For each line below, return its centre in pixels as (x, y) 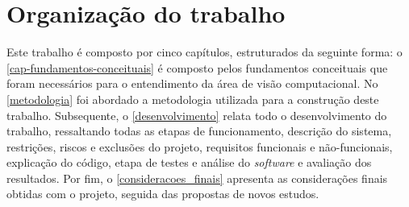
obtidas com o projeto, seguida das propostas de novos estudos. (163, 194)
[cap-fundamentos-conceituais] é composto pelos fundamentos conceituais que (197, 67)
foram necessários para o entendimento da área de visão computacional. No (192, 83)
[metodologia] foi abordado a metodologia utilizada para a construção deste (193, 99)
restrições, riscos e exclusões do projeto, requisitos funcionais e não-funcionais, (200, 146)
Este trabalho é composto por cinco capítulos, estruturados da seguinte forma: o (204, 52)
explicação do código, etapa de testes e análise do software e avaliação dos (189, 162)
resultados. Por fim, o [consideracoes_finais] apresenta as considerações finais (197, 178)
